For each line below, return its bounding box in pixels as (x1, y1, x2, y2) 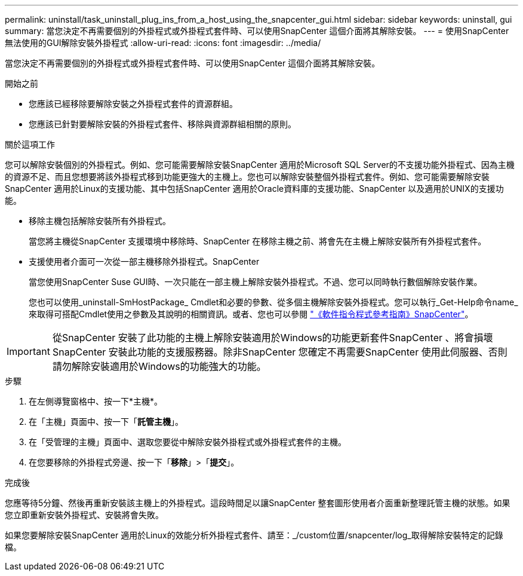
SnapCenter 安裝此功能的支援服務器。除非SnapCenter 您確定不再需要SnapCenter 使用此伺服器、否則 (52, 346, 507, 358)
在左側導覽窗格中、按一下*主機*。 (29, 396, 163, 406)
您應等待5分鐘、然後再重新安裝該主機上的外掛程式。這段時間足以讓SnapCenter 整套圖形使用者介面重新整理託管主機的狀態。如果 (5, 498, 510, 508)
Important (7, 345, 50, 357)
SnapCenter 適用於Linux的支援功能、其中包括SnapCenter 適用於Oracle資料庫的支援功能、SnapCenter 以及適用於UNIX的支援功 (5, 183, 504, 194)
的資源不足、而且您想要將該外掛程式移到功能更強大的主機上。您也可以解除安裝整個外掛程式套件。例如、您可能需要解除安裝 (5, 171, 490, 182)
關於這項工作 (5, 139, 55, 149)
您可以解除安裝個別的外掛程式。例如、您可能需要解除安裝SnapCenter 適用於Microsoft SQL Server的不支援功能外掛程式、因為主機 (5, 160, 515, 170)
